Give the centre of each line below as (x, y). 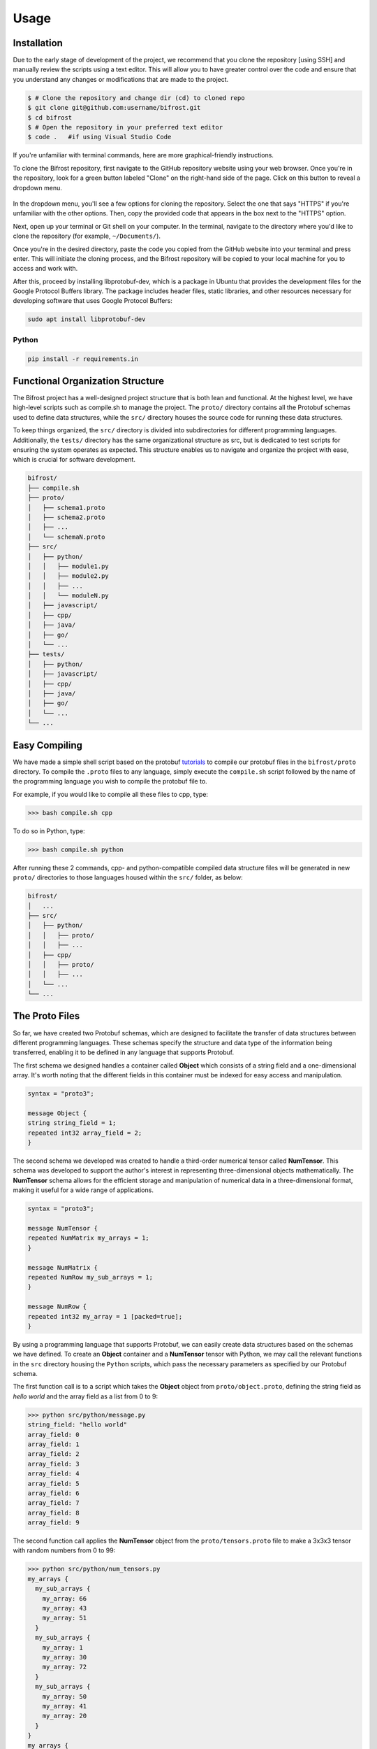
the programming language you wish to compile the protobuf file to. (110, 781)
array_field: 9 (53, 1523)
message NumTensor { (62, 1228)
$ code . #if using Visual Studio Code (99, 137)
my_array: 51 (65, 1618)
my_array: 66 (65, 1598)
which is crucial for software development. (74, 460)
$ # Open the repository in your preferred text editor (125, 127)
